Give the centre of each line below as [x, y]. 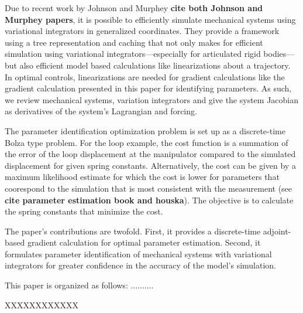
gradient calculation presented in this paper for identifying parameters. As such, [148, 88]
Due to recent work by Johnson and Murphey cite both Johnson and [134, 8]
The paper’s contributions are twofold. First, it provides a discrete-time [133, 231]
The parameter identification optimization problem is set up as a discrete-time [145, 130]
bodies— [279, 54]
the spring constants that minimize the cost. [84, 211]
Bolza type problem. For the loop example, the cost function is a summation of [147, 142]
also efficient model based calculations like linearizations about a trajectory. [155, 65]
